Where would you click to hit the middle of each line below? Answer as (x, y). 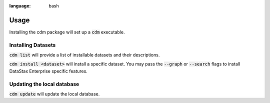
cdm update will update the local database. (54, 94)
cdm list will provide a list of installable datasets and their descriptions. (84, 55)
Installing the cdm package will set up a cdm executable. (67, 32)
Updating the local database (44, 84)
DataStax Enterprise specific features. (48, 71)
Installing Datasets (32, 45)
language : (20, 6)
